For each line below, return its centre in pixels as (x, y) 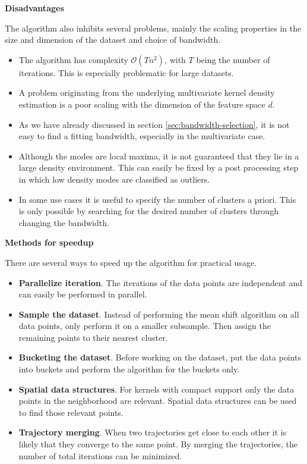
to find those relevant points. (71, 412)
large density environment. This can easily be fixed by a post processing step (159, 167)
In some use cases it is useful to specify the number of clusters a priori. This (157, 199)
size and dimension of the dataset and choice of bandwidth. (113, 40)
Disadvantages (34, 8)
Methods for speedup (49, 242)
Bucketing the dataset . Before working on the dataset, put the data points (160, 357)
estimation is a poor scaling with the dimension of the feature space (142, 104)
